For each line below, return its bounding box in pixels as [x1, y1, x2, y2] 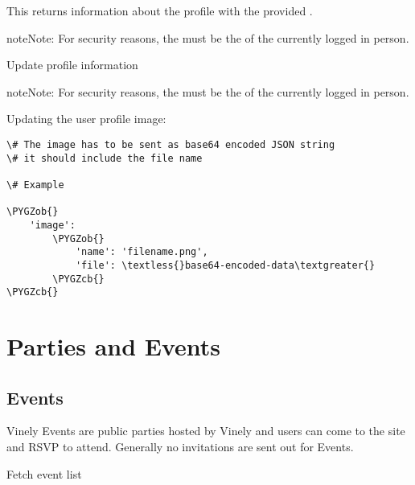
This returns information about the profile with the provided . [6, 2, 313, 18]
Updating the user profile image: [6, 110, 166, 127]
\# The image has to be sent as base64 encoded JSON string [6, 138, 335, 150]
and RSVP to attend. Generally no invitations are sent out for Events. [6, 438, 354, 455]
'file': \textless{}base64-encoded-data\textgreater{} [75, 259, 376, 271]
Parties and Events [6, 330, 221, 363]
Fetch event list [6, 465, 82, 482]
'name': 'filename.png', [75, 246, 208, 258]
